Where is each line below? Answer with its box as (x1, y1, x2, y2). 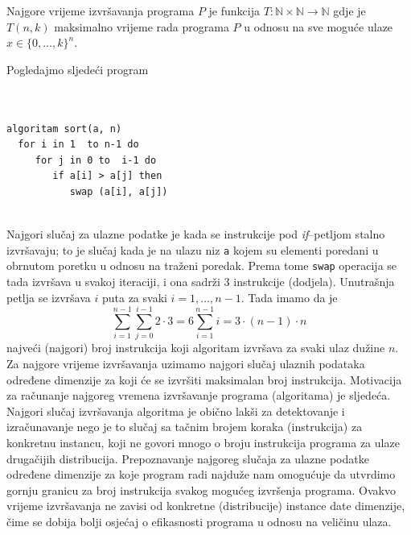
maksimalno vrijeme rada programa (54, 18, 229, 35)
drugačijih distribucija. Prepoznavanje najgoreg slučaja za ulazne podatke (6, 450, 369, 467)
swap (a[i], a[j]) (69, 185, 168, 197)
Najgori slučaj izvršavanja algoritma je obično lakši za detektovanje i (6, 402, 345, 419)
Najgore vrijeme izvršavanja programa (6, 2, 195, 19)
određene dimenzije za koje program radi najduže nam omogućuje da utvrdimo (6, 466, 396, 483)
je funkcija (208, 2, 260, 19)
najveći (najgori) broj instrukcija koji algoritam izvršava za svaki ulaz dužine (6, 339, 385, 356)
